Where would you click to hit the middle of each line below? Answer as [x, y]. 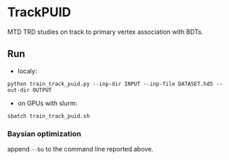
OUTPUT [42, 90]
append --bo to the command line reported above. [81, 149]
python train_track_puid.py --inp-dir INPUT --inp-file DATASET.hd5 [110, 84]
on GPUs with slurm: [47, 103]
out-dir [19, 90]
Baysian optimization [44, 133]
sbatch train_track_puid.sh [49, 116]
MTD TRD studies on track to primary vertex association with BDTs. [105, 32]
